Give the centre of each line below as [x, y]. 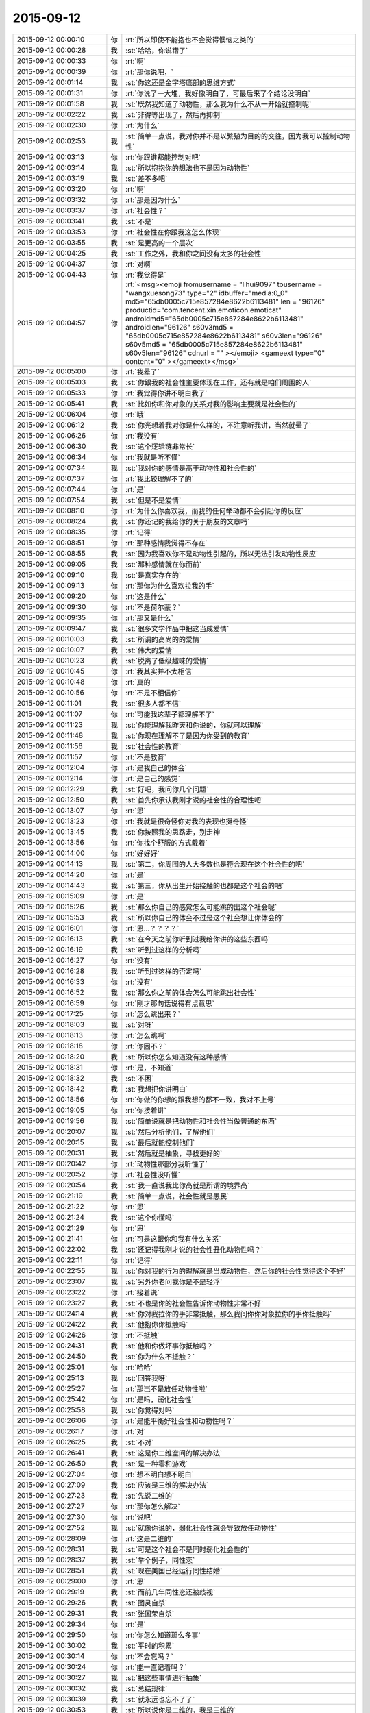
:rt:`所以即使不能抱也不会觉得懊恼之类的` [191, 40]
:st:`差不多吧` [147, 178]
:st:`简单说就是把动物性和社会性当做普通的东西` [201, 1121]
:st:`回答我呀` [147, 1378]
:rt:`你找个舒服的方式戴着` [167, 843]
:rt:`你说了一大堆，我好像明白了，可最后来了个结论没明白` [218, 93]
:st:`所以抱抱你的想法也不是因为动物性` [188, 168]
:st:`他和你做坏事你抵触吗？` [171, 1346]
